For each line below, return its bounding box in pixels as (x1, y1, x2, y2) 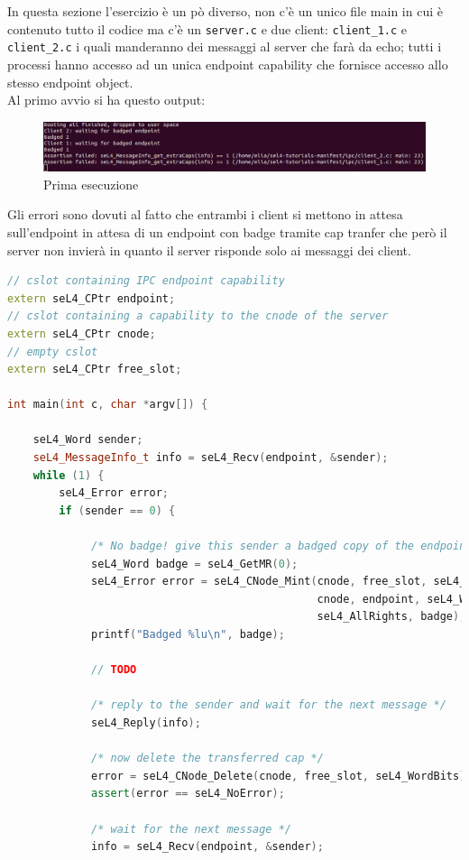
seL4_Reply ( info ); (91, 716, 201, 729)
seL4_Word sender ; (32, 433, 143, 447)
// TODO (91, 663, 137, 677)
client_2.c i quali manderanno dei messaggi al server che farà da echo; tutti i (7, 37, 442, 56)
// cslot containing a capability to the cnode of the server (7, 310, 389, 323)
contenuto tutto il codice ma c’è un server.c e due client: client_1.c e (7, 19, 408, 38)
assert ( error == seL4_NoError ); (91, 787, 285, 800)
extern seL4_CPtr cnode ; (7, 327, 156, 340)
